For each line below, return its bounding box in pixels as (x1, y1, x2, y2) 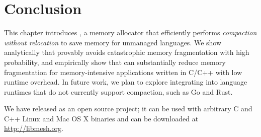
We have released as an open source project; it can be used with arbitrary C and (4, 103, 252, 114)
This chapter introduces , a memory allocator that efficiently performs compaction (4, 27, 257, 38)
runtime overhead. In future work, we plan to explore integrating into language (4, 77, 247, 87)
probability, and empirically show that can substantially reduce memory (4, 56, 226, 67)
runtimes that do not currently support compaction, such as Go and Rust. (4, 86, 233, 97)
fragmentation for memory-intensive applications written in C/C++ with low (4, 66, 242, 77)
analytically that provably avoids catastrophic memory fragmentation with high (4, 47, 249, 57)
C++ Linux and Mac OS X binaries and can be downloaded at (4, 113, 199, 123)
